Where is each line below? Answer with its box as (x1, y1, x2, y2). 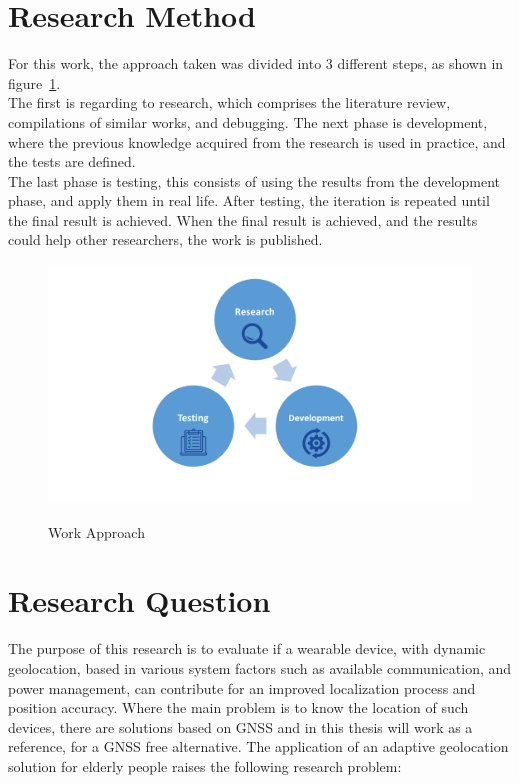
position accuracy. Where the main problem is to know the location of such (8, 697, 469, 718)
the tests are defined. (8, 151, 136, 172)
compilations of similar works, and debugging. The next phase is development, (8, 111, 488, 132)
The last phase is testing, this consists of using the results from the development (8, 170, 501, 191)
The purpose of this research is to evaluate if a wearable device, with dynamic (8, 638, 486, 659)
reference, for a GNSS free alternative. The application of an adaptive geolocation (8, 736, 509, 757)
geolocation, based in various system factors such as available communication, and (8, 657, 512, 678)
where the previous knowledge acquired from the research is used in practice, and (8, 131, 506, 152)
